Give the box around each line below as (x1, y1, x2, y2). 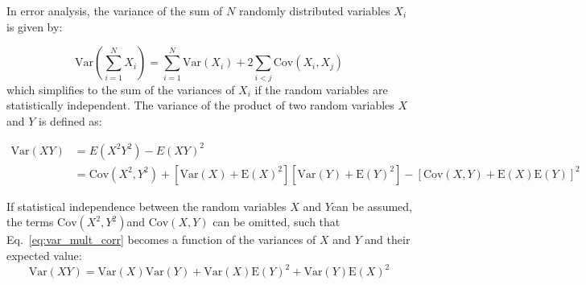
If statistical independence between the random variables (6, 197, 287, 214)
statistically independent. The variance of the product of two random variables (6, 97, 394, 114)
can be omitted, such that (213, 213, 340, 230)
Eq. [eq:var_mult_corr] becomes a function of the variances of (6, 231, 316, 248)
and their (365, 231, 411, 248)
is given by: (6, 18, 63, 35)
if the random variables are (254, 81, 388, 97)
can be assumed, (331, 197, 412, 214)
